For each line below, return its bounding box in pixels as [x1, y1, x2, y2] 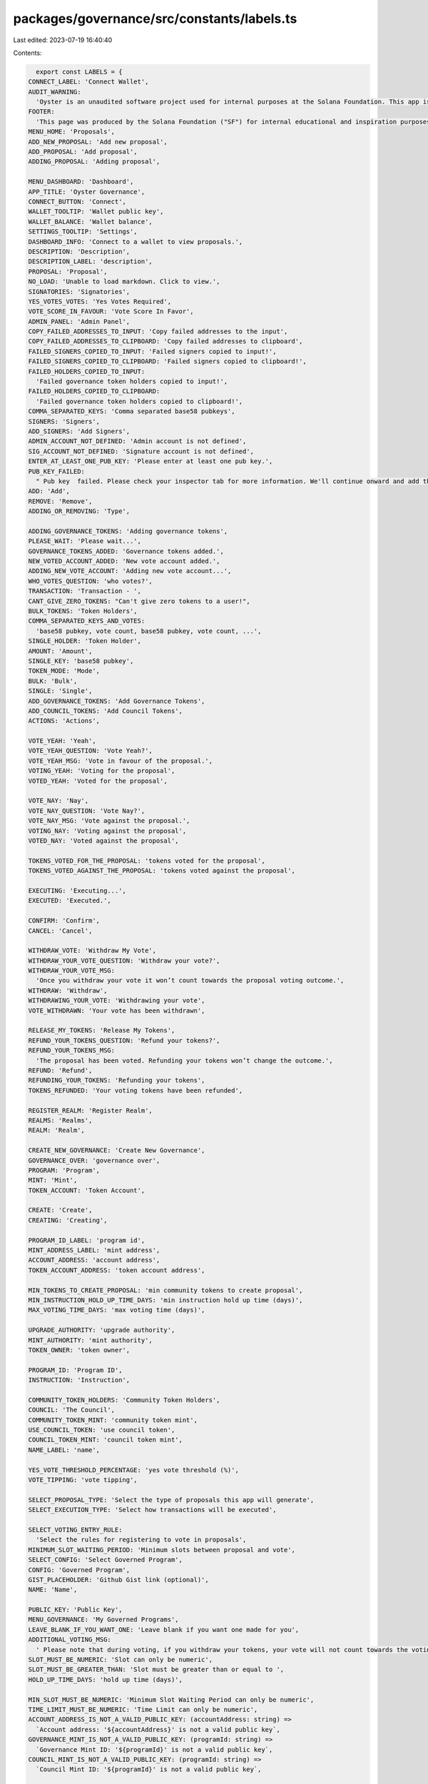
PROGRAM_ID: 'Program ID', [28, 1366, 123, 1374]
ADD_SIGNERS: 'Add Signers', [28, 427, 131, 435]
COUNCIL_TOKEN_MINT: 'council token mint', [28, 1436, 183, 1444]
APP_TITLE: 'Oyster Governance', [28, 188, 146, 196]
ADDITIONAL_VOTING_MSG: [28, 1636, 112, 1644]
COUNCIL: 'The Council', [28, 1406, 116, 1414]
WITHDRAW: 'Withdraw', [28, 986, 108, 995]
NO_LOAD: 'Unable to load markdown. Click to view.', [28, 278, 220, 285]
